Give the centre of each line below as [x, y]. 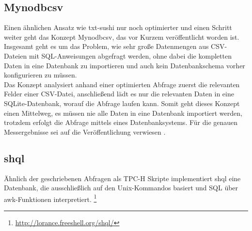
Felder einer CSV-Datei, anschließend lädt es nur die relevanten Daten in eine [119, 94]
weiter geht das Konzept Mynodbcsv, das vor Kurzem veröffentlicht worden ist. [122, 37]
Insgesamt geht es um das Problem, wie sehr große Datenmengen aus [106, 46]
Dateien [16, 55]
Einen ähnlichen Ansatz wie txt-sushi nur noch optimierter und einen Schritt [118, 27]
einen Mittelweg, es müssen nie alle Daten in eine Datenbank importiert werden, [123, 113]
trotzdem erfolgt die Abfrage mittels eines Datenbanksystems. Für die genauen [121, 122]
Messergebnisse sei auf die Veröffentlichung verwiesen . [85, 131]
